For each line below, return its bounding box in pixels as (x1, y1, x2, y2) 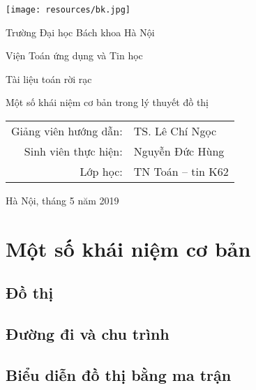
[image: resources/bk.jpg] (6, 5, 130, 15)
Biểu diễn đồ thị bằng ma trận (6, 363, 232, 385)
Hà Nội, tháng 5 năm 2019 (6, 193, 119, 208)
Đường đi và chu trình (6, 323, 170, 345)
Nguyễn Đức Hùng (133, 143, 225, 160)
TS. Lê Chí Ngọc (133, 123, 217, 140)
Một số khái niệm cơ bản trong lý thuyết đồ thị (6, 95, 209, 110)
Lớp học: (80, 163, 123, 180)
